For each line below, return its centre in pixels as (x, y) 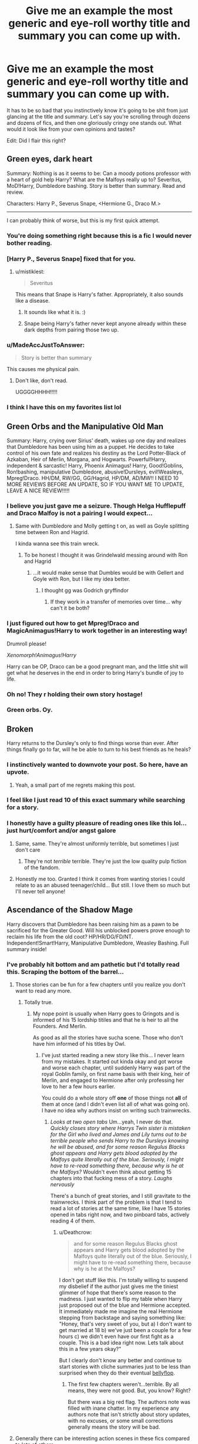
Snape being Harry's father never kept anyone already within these (105, 323)
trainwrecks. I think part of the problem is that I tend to (116, 1202)
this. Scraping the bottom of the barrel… (65, 972)
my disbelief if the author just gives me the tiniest (119, 1286)
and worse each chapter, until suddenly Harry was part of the (116, 1068)
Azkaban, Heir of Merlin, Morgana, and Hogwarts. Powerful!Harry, (87, 459)
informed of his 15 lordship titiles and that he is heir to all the (105, 1019)
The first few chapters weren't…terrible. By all (123, 1384)
